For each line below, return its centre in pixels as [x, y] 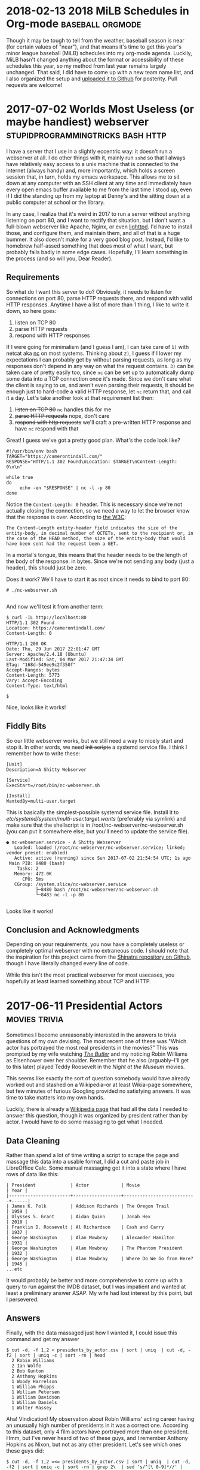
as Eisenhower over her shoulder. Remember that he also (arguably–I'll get [98, 1061]
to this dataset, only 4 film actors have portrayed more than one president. [98, 1432]
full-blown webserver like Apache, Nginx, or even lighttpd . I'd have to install [99, 227]
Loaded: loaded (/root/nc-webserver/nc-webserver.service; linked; [100, 847]
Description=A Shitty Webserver [46, 769]
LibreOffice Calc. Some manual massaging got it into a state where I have [96, 1168]
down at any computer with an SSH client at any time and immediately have [99, 183]
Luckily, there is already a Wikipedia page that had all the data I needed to [97, 1109]
